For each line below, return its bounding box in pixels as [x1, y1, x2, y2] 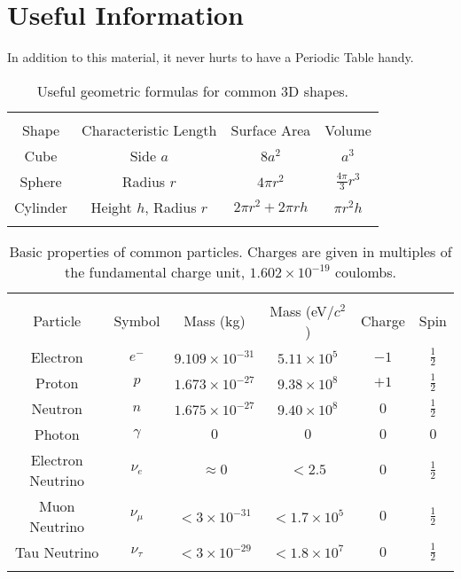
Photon [34, 423, 80, 444]
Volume [324, 119, 371, 140]
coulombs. [334, 261, 396, 282]
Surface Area [230, 119, 311, 140]
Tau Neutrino [15, 541, 99, 562]
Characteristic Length [82, 119, 217, 140]
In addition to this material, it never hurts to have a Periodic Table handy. [7, 48, 414, 67]
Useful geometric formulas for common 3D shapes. [36, 80, 349, 101]
